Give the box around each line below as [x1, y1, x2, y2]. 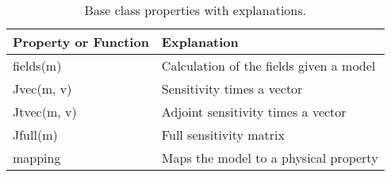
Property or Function [13, 33, 149, 51]
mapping [13, 148, 61, 167]
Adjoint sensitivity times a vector [161, 102, 347, 121]
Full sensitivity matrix [161, 125, 285, 144]
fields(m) [13, 56, 62, 75]
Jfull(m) [13, 125, 58, 144]
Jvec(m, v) [13, 79, 72, 98]
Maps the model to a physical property [161, 148, 378, 167]
